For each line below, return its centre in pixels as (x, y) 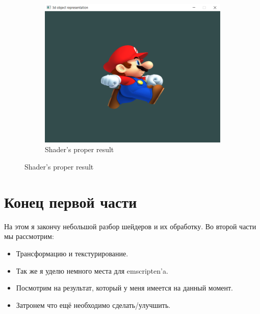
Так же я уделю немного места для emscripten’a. (92, 270)
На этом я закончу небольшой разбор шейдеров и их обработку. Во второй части (130, 226)
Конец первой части (71, 201)
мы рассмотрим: (29, 236)
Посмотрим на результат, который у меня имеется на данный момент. (125, 288)
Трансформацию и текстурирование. (72, 253)
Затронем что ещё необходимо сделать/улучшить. (93, 305)
